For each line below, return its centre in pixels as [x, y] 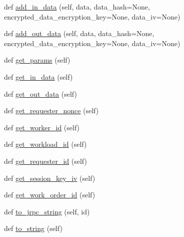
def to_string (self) [33, 228]
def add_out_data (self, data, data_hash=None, [79, 33]
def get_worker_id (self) [42, 127]
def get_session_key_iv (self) [50, 178]
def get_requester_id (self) [45, 161]
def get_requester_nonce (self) [51, 110]
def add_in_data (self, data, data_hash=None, [77, 7]
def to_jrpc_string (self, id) [47, 211]
